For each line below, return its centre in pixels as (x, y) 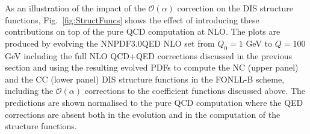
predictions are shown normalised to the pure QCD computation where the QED (154, 102)
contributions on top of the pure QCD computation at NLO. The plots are (143, 31)
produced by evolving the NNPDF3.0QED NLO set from (110, 43)
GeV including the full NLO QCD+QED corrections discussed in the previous (149, 55)
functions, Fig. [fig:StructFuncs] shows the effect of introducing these (132, 19)
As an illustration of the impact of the (75, 8)
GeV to (259, 43)
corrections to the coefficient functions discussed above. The (195, 91)
